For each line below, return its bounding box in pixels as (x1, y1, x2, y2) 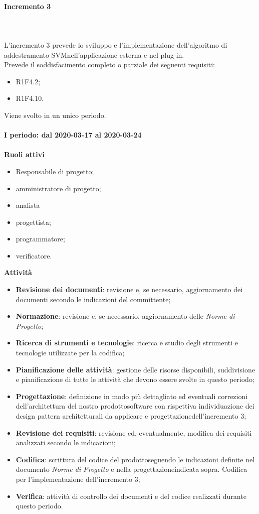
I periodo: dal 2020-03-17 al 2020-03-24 (4, 130, 142, 140)
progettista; (16, 216, 51, 227)
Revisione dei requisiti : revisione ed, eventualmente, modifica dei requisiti (16, 427, 252, 438)
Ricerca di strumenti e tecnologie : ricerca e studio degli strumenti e (16, 337, 238, 348)
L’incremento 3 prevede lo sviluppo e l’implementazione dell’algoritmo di (4, 39, 227, 50)
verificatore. (16, 250, 52, 261)
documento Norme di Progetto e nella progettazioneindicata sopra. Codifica (16, 464, 247, 474)
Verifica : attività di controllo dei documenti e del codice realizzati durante (16, 490, 246, 501)
